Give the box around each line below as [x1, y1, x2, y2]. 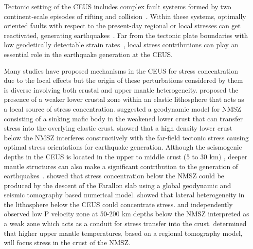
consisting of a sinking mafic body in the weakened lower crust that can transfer [4, 113, 243, 123]
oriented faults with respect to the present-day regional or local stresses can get [4, 20, 241, 31]
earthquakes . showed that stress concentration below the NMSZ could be [4, 171, 224, 181]
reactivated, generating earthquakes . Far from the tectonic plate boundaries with [4, 30, 248, 40]
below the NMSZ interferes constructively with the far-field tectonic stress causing [4, 132, 249, 142]
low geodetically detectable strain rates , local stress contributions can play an [4, 39, 238, 50]
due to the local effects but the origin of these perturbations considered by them [4, 75, 243, 85]
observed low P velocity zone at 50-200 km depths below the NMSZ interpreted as [4, 209, 249, 219]
